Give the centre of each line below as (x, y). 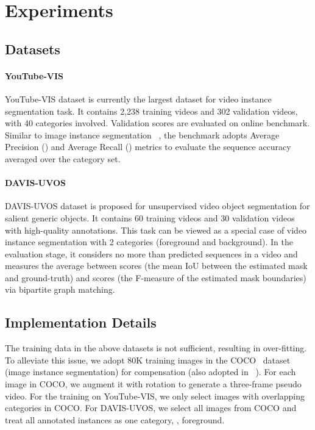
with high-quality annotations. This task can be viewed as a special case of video (156, 230)
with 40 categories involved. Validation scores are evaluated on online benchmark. (157, 123)
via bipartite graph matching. (60, 289)
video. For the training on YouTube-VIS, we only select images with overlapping (155, 396)
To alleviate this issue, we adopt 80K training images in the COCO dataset (148, 360)
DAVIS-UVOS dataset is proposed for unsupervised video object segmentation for (157, 206)
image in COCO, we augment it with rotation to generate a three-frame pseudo (153, 384)
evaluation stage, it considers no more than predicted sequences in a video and (151, 253)
